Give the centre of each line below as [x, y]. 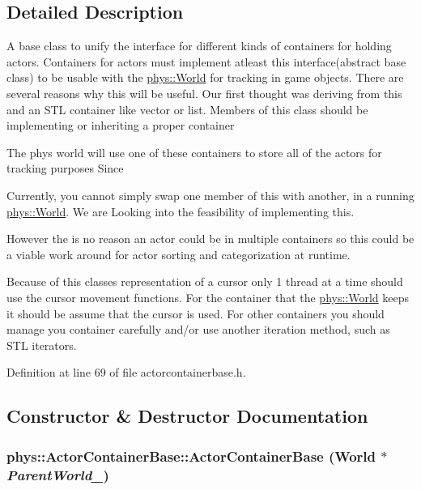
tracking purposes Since [65, 168]
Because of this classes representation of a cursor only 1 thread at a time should [205, 281]
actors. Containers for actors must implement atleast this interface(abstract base [206, 61]
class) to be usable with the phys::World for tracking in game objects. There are [205, 77]
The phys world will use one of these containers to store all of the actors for [194, 152]
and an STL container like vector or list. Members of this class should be [187, 109]
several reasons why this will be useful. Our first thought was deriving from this [204, 93]
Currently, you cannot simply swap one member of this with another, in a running [210, 195]
